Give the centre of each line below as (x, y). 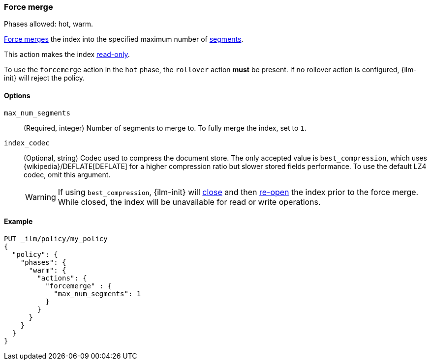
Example (18, 222)
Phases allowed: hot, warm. (48, 24)
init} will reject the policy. (45, 78)
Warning (41, 197)
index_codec (27, 143)
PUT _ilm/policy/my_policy (56, 238)
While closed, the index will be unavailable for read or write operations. (189, 202)
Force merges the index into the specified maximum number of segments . (124, 39)
